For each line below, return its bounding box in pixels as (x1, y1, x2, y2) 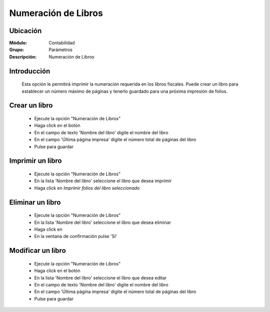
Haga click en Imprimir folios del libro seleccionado (34, 185, 140, 191)
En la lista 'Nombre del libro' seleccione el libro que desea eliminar (34, 219, 171, 225)
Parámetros (48, 47, 72, 53)
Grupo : (9, 47, 24, 53)
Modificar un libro (9, 246, 66, 255)
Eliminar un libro (9, 198, 61, 206)
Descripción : (9, 54, 37, 60)
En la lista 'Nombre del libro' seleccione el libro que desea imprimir (34, 178, 172, 184)
